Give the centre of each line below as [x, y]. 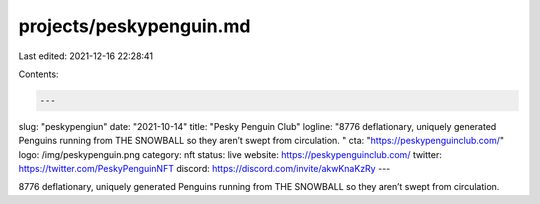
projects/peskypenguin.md [134, 26]
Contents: [38, 74]
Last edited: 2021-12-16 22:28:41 [86, 56]
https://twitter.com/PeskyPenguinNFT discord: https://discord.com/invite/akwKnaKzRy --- [204, 169]
